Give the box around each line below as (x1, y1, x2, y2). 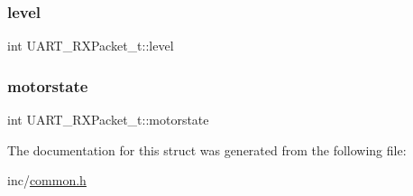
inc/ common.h (7, 171, 87, 190)
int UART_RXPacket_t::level (7, 36, 174, 55)
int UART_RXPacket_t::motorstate (7, 110, 209, 129)
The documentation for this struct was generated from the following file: (7, 140, 407, 159)
